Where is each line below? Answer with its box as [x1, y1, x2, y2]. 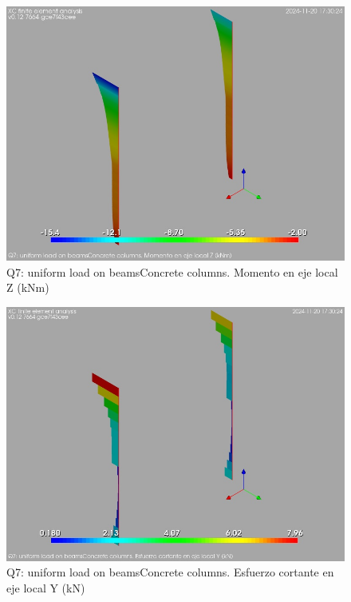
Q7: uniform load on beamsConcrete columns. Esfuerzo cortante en [6, 564, 334, 580]
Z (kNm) [6, 279, 49, 296]
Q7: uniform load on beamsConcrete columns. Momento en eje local [6, 263, 338, 280]
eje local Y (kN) [6, 579, 85, 596]
